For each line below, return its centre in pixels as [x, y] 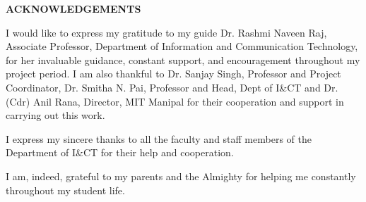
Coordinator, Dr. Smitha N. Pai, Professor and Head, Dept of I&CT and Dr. [172, 87]
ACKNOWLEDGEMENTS [73, 8]
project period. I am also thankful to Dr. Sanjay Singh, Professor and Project [173, 74]
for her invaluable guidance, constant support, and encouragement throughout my [183, 59]
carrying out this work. [55, 115]
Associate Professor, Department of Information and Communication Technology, [182, 46]
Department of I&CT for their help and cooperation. [120, 152]
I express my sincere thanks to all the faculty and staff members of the [159, 138]
